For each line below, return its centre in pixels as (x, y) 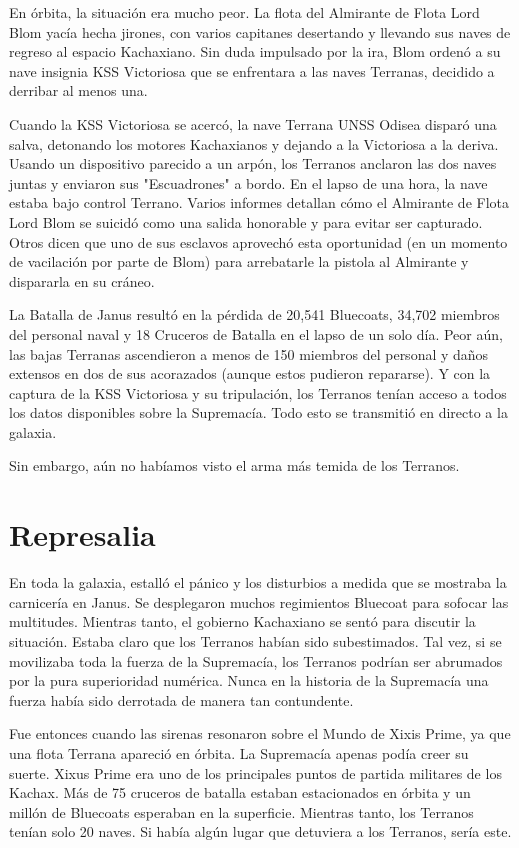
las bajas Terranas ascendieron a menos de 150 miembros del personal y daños (249, 353)
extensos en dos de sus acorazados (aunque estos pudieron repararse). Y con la (250, 373)
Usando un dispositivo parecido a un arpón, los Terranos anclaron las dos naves (253, 163)
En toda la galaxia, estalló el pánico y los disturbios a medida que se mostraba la (258, 582)
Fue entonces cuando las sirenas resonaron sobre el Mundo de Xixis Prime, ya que (260, 733)
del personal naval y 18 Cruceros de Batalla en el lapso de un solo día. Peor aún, (256, 333)
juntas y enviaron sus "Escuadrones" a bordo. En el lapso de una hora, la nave (248, 182)
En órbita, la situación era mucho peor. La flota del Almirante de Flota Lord (244, 12)
